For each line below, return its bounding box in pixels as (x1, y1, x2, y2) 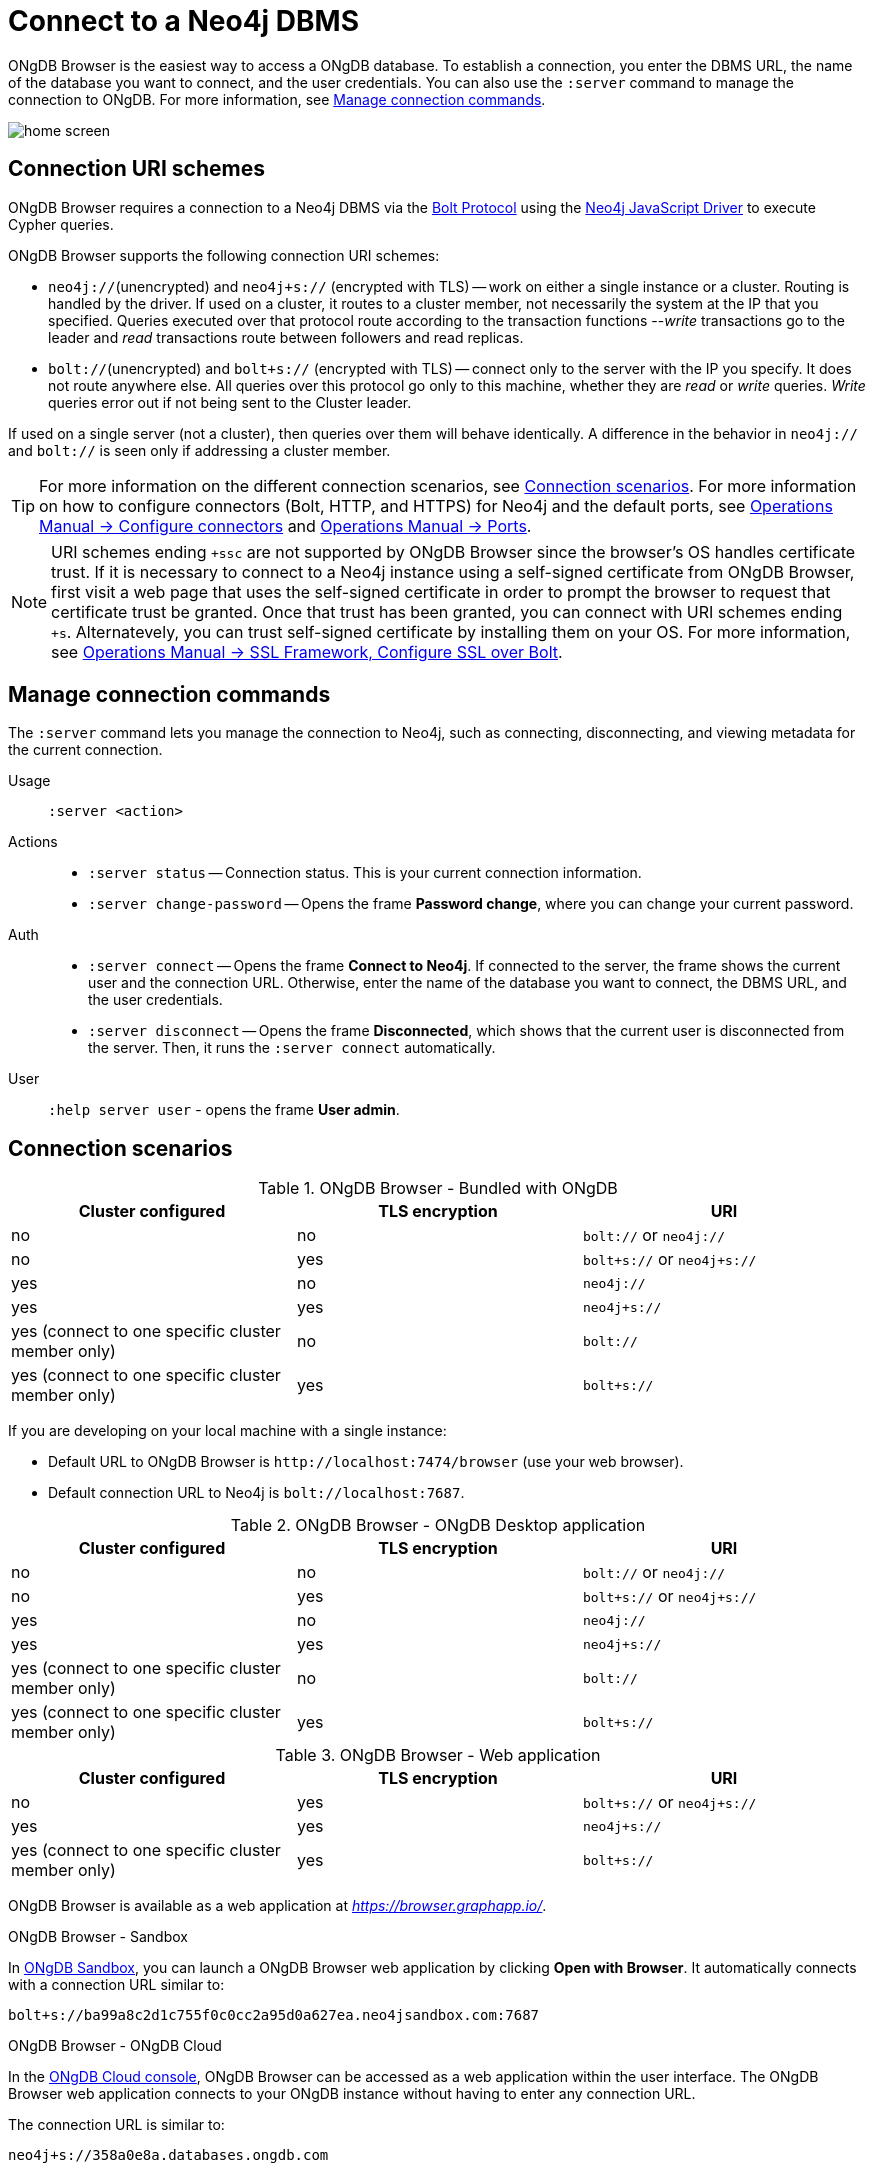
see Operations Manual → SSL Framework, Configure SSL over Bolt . (51, 641, 563, 662)
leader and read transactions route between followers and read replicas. (48, 328, 524, 346)
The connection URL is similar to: (8, 2116, 225, 2134)
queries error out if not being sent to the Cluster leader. (48, 393, 412, 411)
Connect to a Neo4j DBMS (8, 4, 359, 38)
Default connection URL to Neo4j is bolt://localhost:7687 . (48, 1484, 465, 1502)
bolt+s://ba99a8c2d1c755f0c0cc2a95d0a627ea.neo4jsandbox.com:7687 (8, 2007, 540, 2024)
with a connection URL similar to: (8, 1976, 225, 1994)
